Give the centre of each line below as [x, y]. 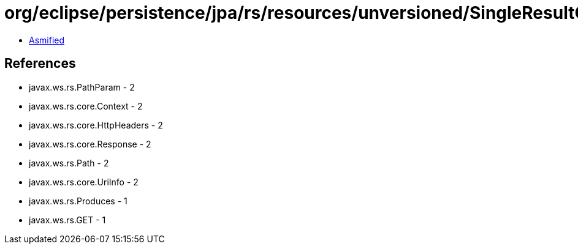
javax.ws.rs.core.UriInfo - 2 [84, 182]
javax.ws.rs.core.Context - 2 [86, 106]
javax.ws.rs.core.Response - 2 [90, 144]
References [40, 64]
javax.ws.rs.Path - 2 [69, 163]
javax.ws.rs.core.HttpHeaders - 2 [96, 125]
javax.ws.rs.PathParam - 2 [82, 87]
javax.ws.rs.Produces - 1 [78, 201]
